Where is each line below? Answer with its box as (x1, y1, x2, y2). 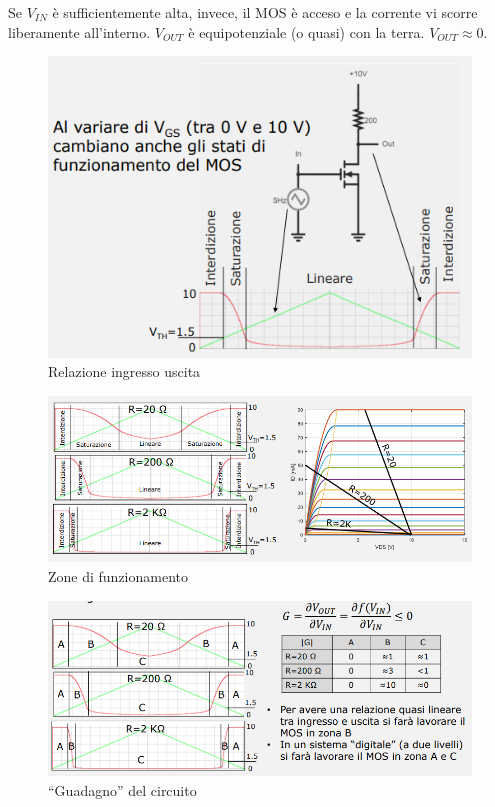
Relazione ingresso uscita (48, 361, 201, 382)
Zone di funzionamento (48, 565, 189, 586)
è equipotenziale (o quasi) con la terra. (188, 21, 425, 42)
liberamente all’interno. (8, 21, 151, 42)
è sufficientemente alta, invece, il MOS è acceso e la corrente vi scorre (52, 2, 478, 22)
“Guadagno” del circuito (48, 779, 197, 800)
